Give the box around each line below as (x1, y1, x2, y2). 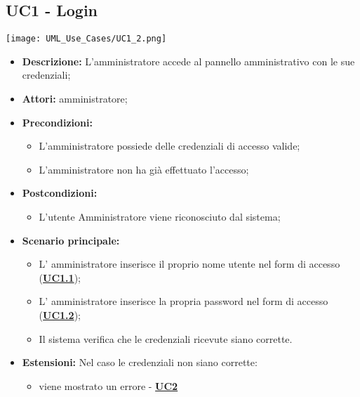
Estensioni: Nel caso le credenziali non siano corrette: (22, 355, 258, 370)
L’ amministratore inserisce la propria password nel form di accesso (39, 294, 328, 308)
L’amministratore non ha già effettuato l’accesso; (39, 162, 249, 176)
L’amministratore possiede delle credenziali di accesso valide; (39, 138, 300, 153)
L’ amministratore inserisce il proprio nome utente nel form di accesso (39, 256, 340, 271)
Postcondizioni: (22, 186, 98, 200)
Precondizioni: (22, 115, 93, 129)
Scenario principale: (22, 233, 120, 247)
